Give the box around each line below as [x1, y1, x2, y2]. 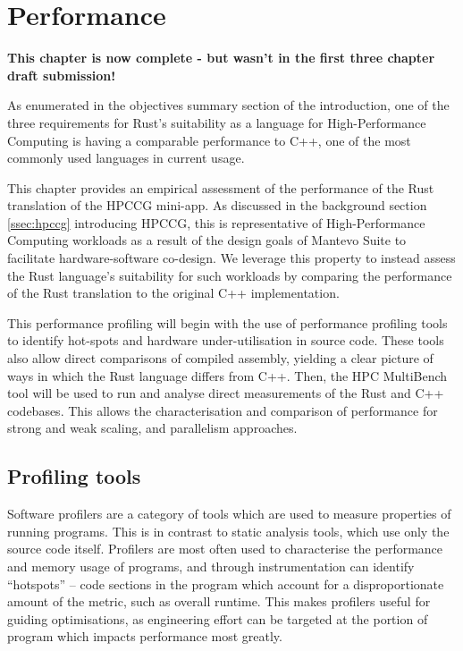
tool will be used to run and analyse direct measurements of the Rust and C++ [7, 384, 444, 402]
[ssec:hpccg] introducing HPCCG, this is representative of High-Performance [7, 213, 425, 232]
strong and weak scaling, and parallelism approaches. [7, 418, 298, 437]
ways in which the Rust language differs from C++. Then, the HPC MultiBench [7, 366, 448, 385]
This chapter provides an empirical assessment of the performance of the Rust [7, 178, 434, 197]
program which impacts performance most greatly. [7, 627, 282, 646]
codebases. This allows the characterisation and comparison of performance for [7, 401, 438, 419]
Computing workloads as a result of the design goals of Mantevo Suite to [7, 231, 407, 249]
